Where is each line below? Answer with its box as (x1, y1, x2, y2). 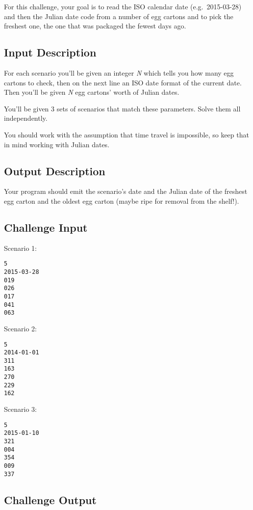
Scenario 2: (4, 323, 37, 333)
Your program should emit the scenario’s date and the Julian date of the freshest (4, 186, 248, 196)
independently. (4, 113, 48, 123)
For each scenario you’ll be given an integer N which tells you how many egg (4, 67, 234, 78)
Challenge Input (4, 219, 88, 235)
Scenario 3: (4, 404, 37, 414)
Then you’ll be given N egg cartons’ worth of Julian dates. (4, 87, 179, 97)
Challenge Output (4, 492, 97, 507)
